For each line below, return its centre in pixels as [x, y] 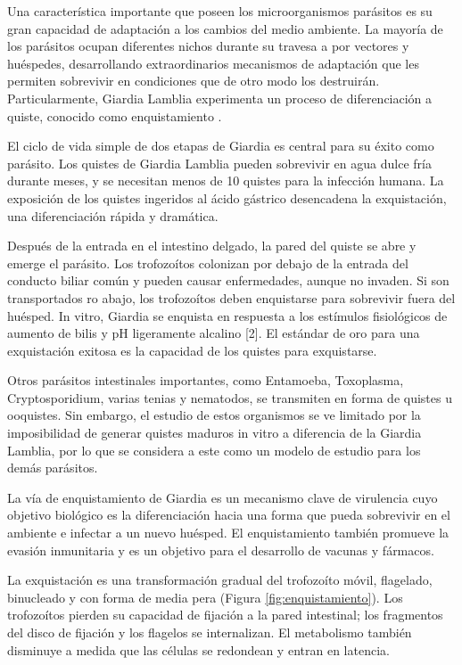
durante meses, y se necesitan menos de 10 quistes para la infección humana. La [226, 181]
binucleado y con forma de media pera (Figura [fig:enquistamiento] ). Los [205, 597]
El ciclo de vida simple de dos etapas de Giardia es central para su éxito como [221, 146]
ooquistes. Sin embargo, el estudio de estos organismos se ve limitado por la [214, 415]
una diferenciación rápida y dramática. [113, 215]
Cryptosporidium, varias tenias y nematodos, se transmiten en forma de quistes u [230, 397]
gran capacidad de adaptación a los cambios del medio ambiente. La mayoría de [225, 28]
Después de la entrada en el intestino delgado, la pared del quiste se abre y [212, 246]
